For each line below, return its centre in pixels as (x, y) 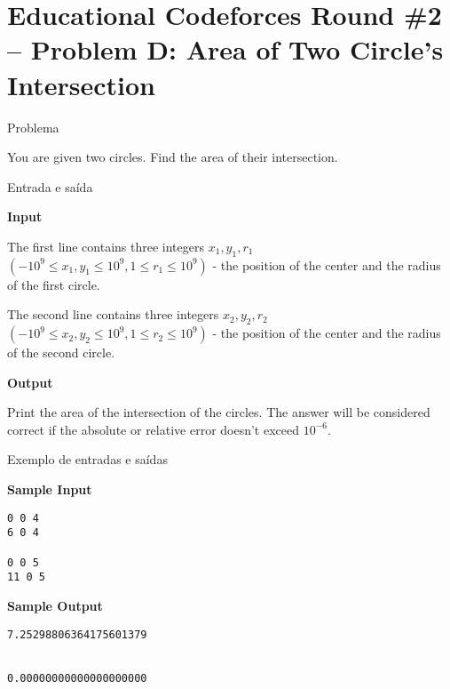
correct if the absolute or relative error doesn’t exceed (154, 429)
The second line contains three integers (113, 314)
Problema (33, 127)
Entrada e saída (50, 186)
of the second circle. (61, 353)
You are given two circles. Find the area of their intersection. (173, 157)
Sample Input (50, 489)
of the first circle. (54, 284)
